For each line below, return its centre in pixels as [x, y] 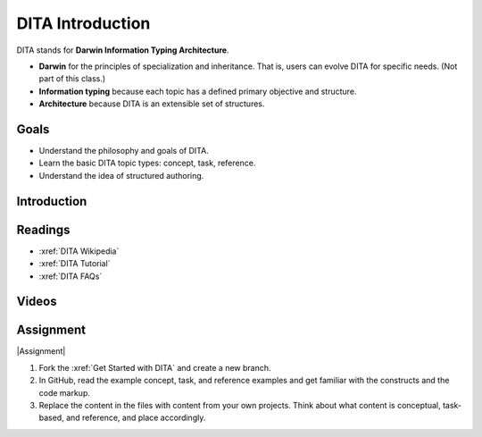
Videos [37, 302]
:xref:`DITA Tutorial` [75, 264]
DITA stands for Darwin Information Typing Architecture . [123, 50]
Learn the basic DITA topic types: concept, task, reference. [147, 163]
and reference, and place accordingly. [136, 418]
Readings [43, 229]
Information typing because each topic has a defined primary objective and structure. [198, 91]
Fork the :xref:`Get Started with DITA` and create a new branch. [155, 367]
